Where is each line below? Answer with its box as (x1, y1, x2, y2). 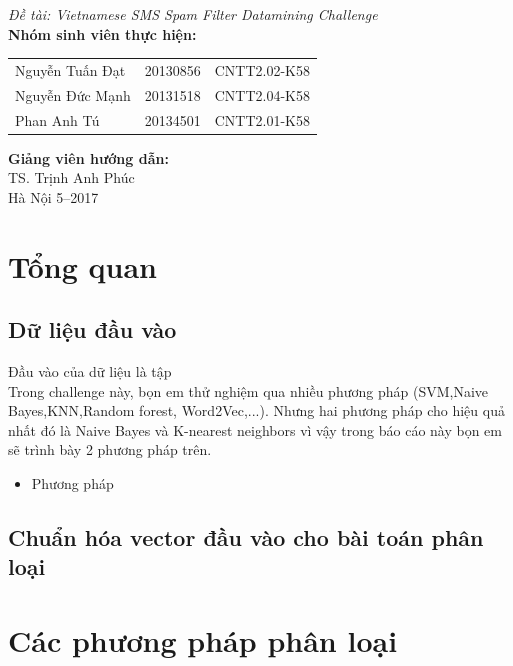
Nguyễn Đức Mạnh (15, 84, 131, 105)
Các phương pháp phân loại (8, 620, 398, 660)
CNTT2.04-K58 (214, 84, 310, 105)
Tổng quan (8, 245, 157, 286)
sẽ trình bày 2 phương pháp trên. (8, 439, 212, 460)
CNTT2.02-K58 (214, 59, 310, 80)
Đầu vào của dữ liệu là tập (8, 361, 172, 382)
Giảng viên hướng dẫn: (8, 147, 169, 168)
